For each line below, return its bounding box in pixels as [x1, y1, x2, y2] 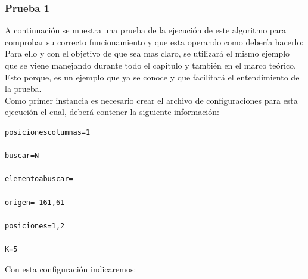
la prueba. [5, 82, 42, 95]
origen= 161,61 [5, 198, 65, 207]
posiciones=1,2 [5, 221, 65, 230]
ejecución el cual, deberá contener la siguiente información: [5, 106, 219, 118]
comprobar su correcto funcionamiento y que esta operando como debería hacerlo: [5, 35, 304, 48]
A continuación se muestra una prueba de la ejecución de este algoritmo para [5, 24, 287, 36]
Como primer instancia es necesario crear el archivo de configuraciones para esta [5, 94, 298, 106]
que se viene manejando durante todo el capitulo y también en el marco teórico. [5, 59, 297, 71]
